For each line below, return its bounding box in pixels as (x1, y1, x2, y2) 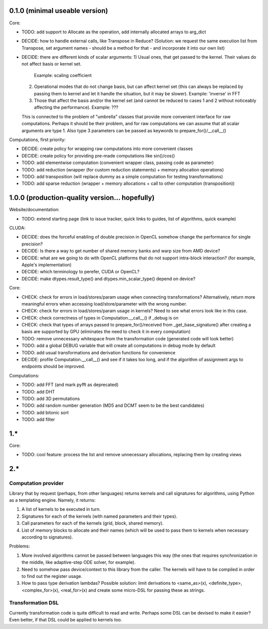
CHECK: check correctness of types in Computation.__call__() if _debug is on (21, 314, 179, 320)
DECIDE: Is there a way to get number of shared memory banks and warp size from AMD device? (21, 248, 220, 254)
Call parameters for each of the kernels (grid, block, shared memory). (21, 520, 164, 526)
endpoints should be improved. (21, 363, 85, 370)
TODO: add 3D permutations (21, 395, 80, 401)
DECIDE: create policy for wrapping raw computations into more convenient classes (21, 146, 193, 152)
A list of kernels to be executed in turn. (21, 506, 101, 512)
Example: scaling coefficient (34, 72, 92, 78)
